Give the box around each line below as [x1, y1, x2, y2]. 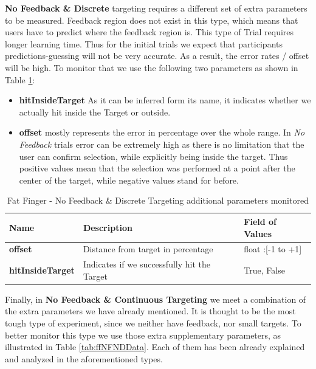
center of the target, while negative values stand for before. [19, 173, 239, 186]
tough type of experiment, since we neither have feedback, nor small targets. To [5, 317, 301, 329]
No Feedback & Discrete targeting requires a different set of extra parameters [5, 2, 307, 14]
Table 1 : [5, 73, 35, 86]
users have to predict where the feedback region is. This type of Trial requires [5, 26, 294, 38]
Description [83, 221, 132, 233]
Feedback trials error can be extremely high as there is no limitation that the [19, 137, 304, 150]
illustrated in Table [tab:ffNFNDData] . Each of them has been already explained [5, 340, 305, 353]
